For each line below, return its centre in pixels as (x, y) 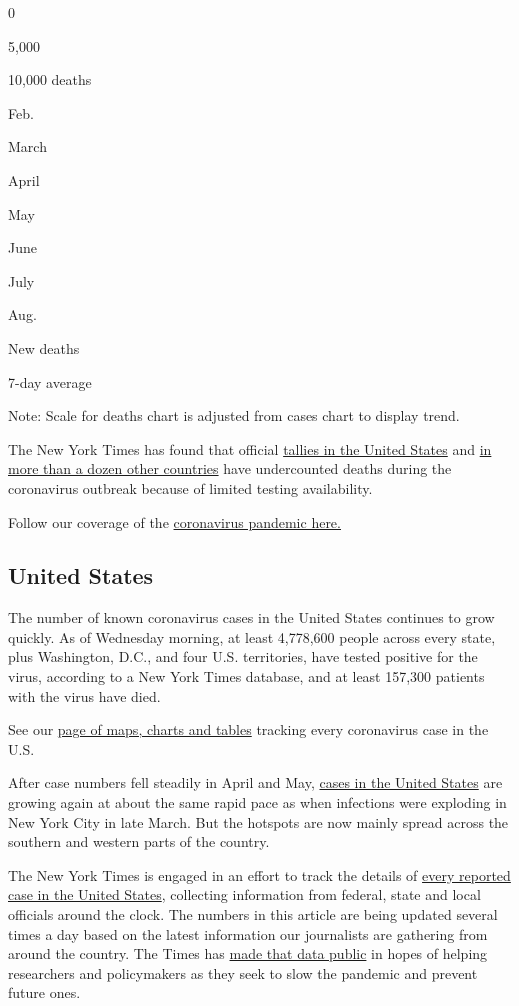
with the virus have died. (84, 695)
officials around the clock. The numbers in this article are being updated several (253, 914)
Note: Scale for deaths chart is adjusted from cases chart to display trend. (234, 415)
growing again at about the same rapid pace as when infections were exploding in (257, 802)
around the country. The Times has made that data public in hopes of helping (248, 953)
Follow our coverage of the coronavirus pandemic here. (174, 521)
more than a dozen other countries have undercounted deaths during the (230, 468)
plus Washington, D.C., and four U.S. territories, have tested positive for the (243, 656)
